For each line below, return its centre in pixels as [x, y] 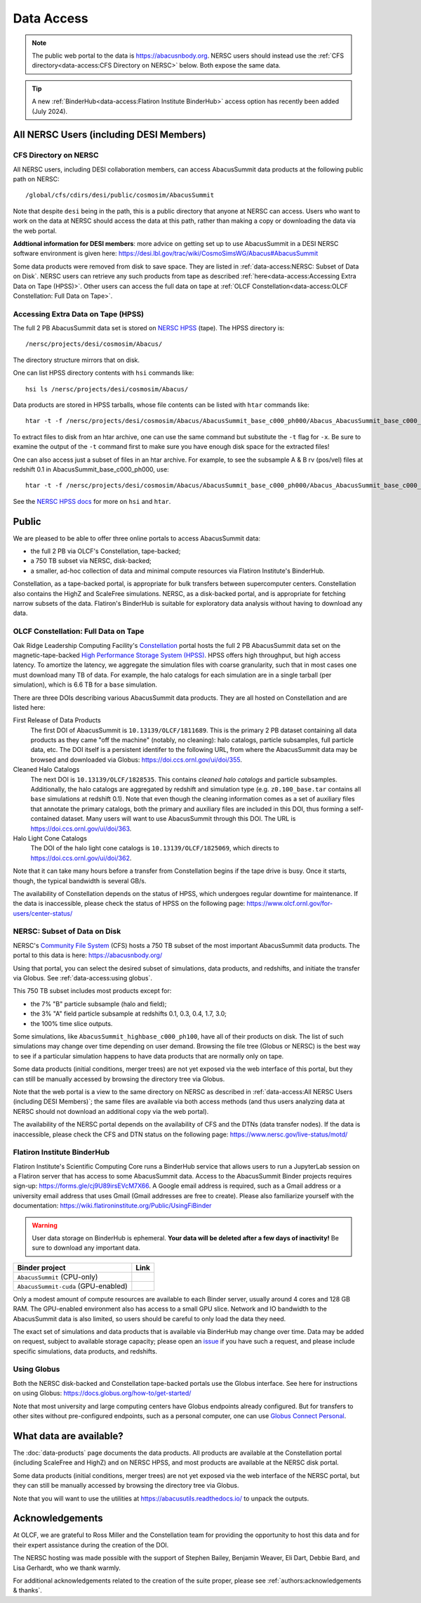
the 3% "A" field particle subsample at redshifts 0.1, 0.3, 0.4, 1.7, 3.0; [129, 1014]
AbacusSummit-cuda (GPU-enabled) [72, 1286]
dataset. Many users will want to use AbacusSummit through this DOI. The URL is [178, 819]
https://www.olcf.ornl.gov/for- [290, 904]
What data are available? [68, 1436]
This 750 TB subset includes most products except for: [92, 991]
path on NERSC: [36, 179]
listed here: [29, 707]
